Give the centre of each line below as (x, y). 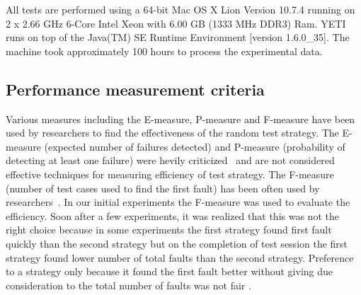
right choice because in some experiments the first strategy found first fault (169, 230)
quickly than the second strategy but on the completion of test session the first (177, 243)
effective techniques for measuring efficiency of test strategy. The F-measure (170, 174)
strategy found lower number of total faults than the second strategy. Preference (180, 257)
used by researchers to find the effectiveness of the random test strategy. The (172, 133)
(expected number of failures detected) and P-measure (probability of (195, 146)
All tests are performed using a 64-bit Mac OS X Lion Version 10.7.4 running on (180, 9)
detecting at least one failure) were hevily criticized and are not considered (170, 160)
